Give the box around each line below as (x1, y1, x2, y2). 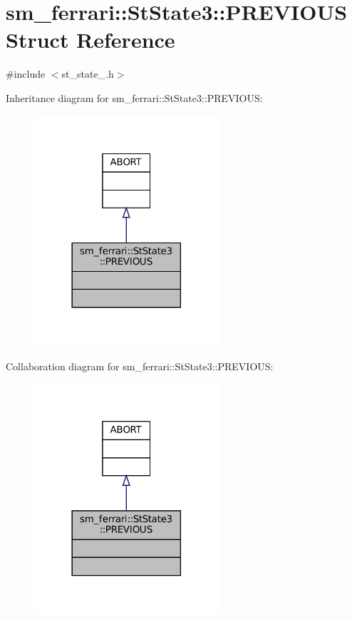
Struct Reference (6, 25, 175, 54)
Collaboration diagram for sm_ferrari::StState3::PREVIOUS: (6, 358, 274, 373)
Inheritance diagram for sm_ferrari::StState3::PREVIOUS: (6, 90, 263, 105)
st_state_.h (61, 66, 114, 81)
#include (6, 66, 46, 81)
